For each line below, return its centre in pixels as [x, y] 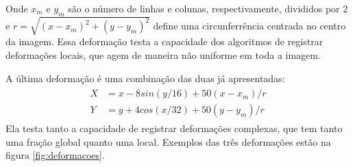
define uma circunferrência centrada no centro [249, 26]
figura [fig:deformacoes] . [55, 155]
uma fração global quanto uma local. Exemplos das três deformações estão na [168, 141]
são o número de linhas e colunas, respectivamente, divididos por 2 [208, 8]
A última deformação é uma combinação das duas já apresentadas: [145, 78]
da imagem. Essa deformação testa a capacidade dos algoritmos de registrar [165, 41]
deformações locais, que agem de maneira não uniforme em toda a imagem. [163, 54]
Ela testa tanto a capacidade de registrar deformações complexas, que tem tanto [174, 128]
